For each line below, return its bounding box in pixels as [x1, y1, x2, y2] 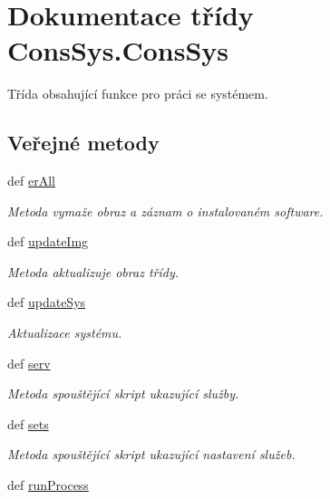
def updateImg [7, 232, 89, 251]
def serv [7, 353, 51, 372]
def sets [7, 414, 49, 433]
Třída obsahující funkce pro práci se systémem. [7, 84, 268, 103]
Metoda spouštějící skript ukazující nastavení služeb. [7, 445, 296, 464]
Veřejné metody [7, 129, 160, 157]
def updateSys [7, 293, 86, 312]
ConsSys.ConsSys [7, 32, 229, 69]
